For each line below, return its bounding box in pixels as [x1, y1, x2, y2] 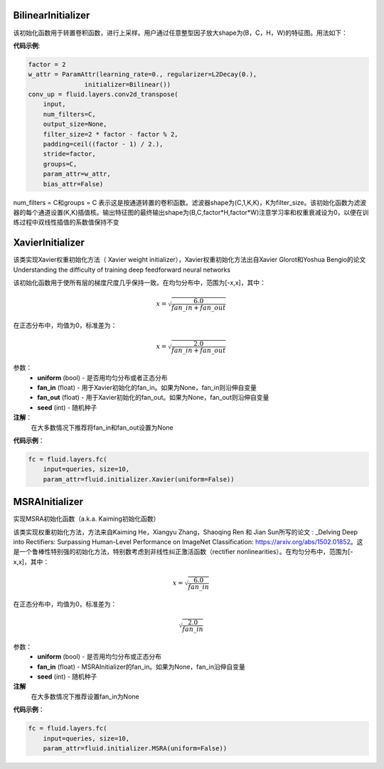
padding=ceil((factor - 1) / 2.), [43, 140, 164, 149]
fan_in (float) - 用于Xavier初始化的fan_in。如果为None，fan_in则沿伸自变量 [37, 383, 257, 391]
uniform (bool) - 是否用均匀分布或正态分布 [37, 652, 161, 661]
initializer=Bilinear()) [84, 80, 171, 88]
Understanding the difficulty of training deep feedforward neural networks [13, 265, 231, 274]
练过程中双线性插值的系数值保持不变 [13, 218, 119, 227]
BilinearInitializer [13, 9, 90, 21]
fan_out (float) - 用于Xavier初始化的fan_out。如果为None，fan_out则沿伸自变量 [37, 393, 270, 402]
